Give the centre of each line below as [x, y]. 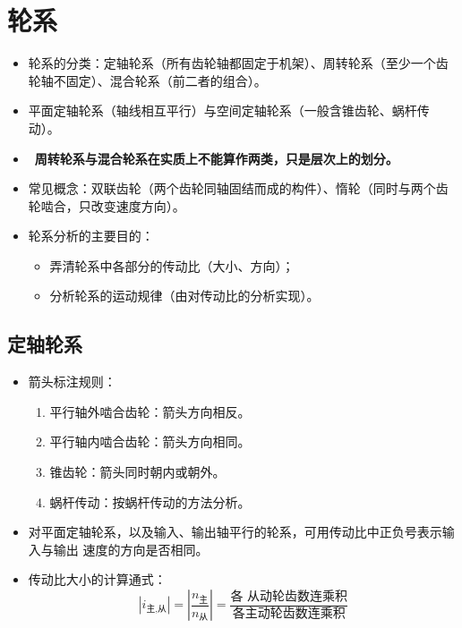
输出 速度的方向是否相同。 [131, 549]
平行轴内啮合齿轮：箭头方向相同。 [150, 441]
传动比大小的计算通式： [97, 579]
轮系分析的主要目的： [91, 236]
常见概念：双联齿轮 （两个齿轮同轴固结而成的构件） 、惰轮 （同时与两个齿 [238, 188]
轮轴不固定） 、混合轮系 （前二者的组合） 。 [147, 80]
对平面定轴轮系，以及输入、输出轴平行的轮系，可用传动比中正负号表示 [235, 532]
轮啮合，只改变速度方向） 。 [107, 205]
